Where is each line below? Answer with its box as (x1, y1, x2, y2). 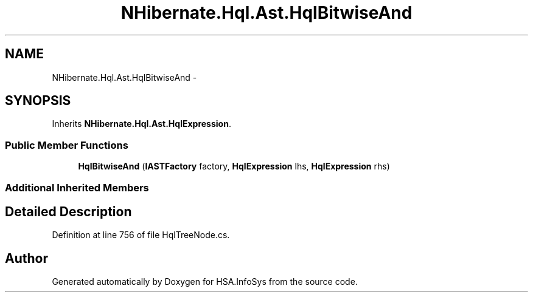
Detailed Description (5, 203, 132, 219)
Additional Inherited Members (5, 181, 149, 194)
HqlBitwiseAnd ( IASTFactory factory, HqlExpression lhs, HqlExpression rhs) (78, 161, 390, 172)
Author (5, 250, 48, 266)
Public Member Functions (5, 138, 128, 151)
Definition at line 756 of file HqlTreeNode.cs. (52, 230, 230, 241)
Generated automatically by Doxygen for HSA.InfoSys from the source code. (52, 276, 358, 287)
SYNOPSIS (5, 93, 71, 109)
